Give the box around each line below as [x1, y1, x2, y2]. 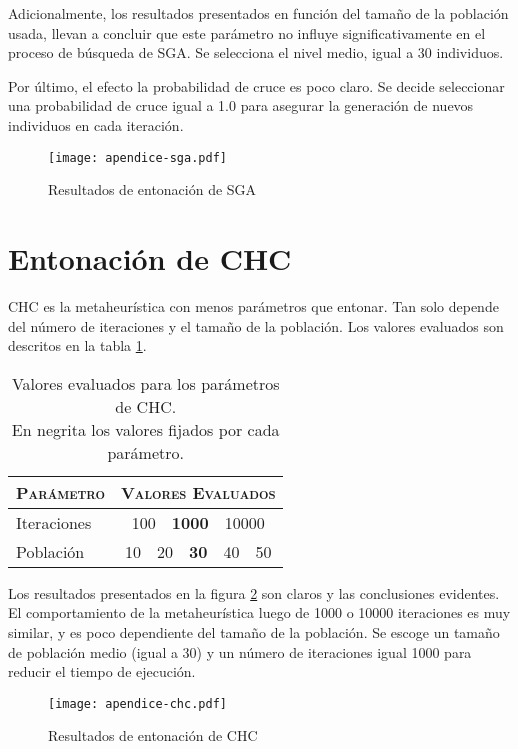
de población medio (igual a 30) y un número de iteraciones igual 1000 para [8, 641, 472, 662]
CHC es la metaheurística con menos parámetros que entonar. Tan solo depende [8, 295, 499, 316]
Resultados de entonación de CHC [48, 725, 258, 746]
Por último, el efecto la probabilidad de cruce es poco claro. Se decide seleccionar [8, 75, 505, 96]
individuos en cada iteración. [8, 114, 184, 135]
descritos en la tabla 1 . [8, 335, 147, 356]
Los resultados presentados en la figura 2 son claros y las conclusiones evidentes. [8, 582, 500, 603]
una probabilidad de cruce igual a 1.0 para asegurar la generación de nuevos [8, 95, 474, 116]
